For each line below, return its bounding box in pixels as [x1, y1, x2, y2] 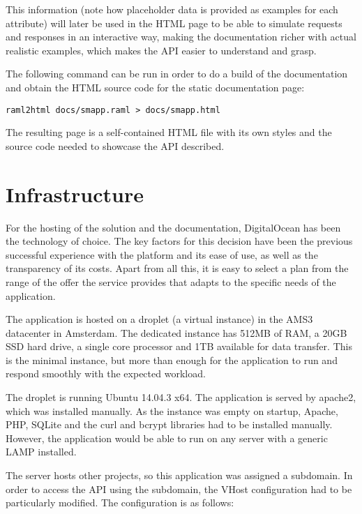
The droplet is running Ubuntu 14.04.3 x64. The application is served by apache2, [6, 390, 356, 405]
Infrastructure [6, 179, 144, 208]
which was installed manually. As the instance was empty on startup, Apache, [6, 403, 338, 418]
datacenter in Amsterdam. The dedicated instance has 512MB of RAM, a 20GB [6, 325, 347, 340]
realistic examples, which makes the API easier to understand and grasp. [6, 43, 317, 57]
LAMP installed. [6, 444, 77, 459]
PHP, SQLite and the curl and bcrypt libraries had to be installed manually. [6, 417, 333, 432]
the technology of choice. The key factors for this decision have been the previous [6, 234, 353, 248]
